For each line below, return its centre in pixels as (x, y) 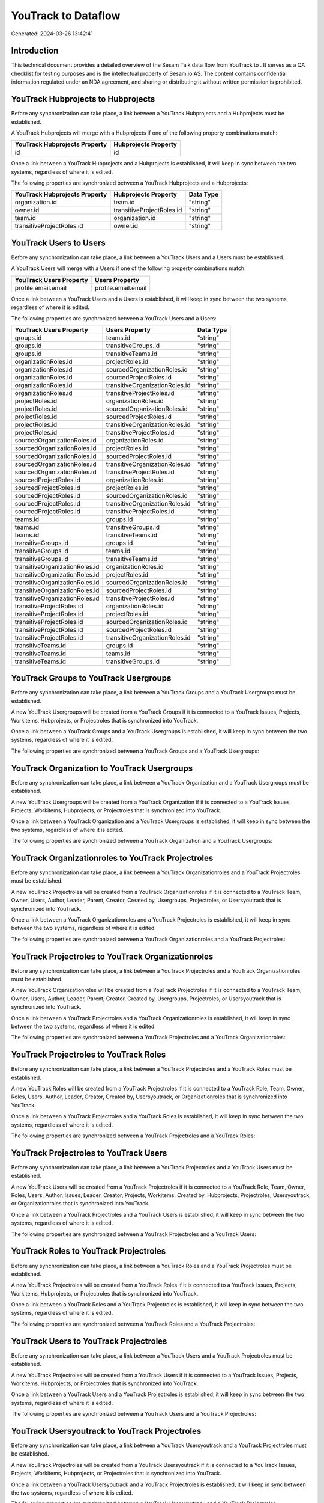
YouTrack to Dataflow (66, 16)
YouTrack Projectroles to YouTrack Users (89, 1153)
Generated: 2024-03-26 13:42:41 (52, 34)
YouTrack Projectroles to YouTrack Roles (88, 1055)
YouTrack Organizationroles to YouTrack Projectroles (112, 858)
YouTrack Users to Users (58, 243)
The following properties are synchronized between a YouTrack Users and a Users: (114, 318)
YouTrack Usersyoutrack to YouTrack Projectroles (106, 1431)
